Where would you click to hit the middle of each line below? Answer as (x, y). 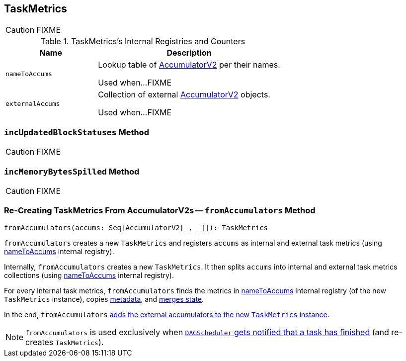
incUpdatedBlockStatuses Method (77, 132)
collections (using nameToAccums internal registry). (89, 275)
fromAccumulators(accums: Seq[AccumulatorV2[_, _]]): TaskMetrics (136, 227)
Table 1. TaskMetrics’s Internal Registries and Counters (143, 42)
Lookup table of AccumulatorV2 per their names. (189, 65)
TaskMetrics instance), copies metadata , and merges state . (104, 299)
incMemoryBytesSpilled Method (72, 171)
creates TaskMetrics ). (65, 342)
